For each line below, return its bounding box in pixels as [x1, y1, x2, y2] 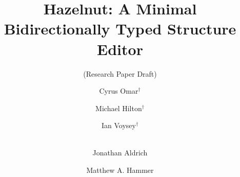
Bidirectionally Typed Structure [4, 18, 236, 39]
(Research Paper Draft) [83, 68, 157, 79]
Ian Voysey [101, 120, 136, 131]
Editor [97, 38, 143, 59]
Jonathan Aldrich [92, 147, 148, 158]
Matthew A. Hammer [86, 165, 154, 175]
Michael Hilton [95, 102, 142, 113]
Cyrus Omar [99, 85, 138, 96]
